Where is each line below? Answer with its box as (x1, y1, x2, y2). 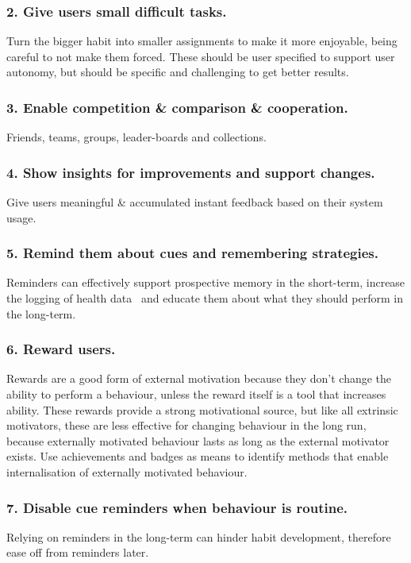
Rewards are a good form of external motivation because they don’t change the (6, 370, 392, 387)
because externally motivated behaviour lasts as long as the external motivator (6, 432, 390, 449)
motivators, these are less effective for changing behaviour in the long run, (6, 417, 367, 434)
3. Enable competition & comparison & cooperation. (6, 97, 348, 117)
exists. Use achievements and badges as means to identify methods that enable (6, 448, 389, 465)
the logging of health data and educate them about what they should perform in (6, 290, 403, 307)
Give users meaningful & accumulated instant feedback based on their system (6, 194, 383, 210)
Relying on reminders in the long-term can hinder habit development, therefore (6, 528, 391, 545)
